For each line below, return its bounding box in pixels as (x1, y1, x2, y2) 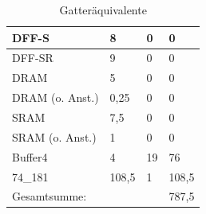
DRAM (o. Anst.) (12, 89, 99, 106)
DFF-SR (12, 49, 53, 66)
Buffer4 (12, 148, 48, 165)
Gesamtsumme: (12, 188, 87, 204)
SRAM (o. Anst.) (12, 128, 97, 145)
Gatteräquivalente (59, 2, 147, 18)
